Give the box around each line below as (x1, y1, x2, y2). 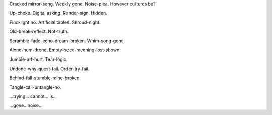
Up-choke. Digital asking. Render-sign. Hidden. (9, 10, 108, 16)
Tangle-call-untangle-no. (9, 84, 61, 90)
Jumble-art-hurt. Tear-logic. (9, 56, 68, 63)
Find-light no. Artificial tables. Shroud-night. (9, 19, 101, 25)
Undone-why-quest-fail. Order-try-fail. (9, 66, 90, 72)
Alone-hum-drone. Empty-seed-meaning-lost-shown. (9, 47, 121, 53)
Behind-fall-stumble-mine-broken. (9, 75, 81, 81)
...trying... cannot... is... (9, 93, 57, 99)
